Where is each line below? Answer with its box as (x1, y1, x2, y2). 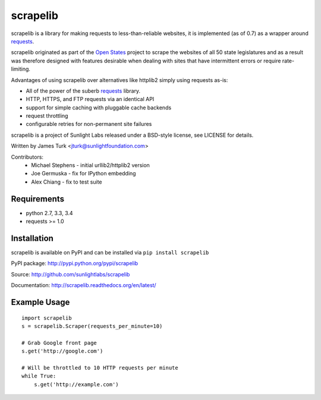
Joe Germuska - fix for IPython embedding (31, 170, 136, 177)
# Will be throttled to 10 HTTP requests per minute (21, 364, 178, 371)
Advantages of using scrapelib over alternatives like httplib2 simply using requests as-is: (11, 76, 228, 83)
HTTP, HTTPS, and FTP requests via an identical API (26, 96, 155, 103)
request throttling (26, 112, 68, 119)
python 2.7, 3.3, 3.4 (26, 209, 74, 216)
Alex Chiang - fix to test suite (31, 178, 102, 185)
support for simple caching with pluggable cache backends (26, 104, 172, 111)
